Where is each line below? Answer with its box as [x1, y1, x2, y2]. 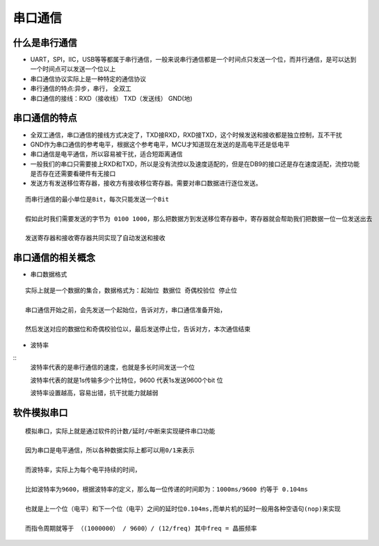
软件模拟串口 [13, 407, 68, 419]
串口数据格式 [30, 270, 67, 279]
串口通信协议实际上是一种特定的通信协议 [30, 74, 146, 83]
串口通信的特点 [13, 112, 77, 124]
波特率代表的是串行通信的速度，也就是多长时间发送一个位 [30, 363, 195, 372]
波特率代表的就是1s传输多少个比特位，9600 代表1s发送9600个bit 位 [30, 376, 223, 384]
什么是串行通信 [13, 37, 77, 49]
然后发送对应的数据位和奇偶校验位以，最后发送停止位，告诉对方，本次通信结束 [25, 325, 250, 333]
